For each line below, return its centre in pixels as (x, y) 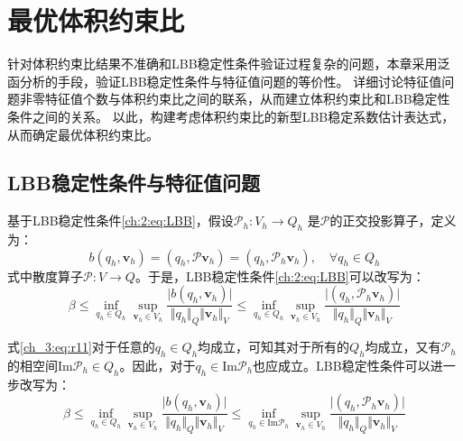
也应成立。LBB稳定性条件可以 (342, 365)
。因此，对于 (157, 365)
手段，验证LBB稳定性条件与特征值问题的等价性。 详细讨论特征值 (250, 81)
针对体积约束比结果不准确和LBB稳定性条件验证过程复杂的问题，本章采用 (222, 64)
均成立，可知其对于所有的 (274, 347)
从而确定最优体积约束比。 (83, 134)
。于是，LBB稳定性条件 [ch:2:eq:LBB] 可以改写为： (280, 276)
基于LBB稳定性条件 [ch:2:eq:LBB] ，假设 (120, 220)
